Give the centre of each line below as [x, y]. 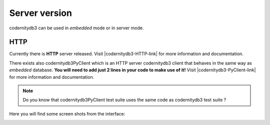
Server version [41, 13]
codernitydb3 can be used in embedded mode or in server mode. [76, 28]
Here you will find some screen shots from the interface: [67, 114]
